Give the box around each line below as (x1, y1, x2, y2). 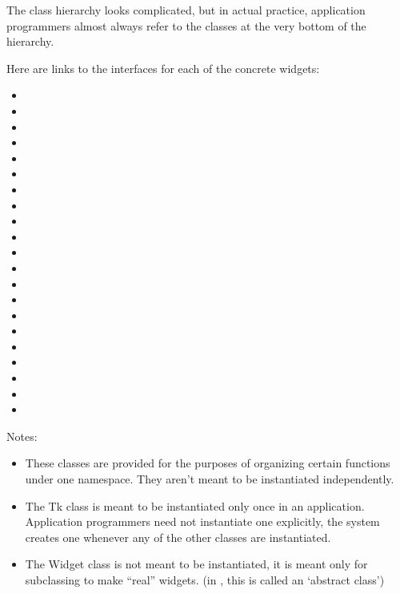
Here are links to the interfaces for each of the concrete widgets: (6, 59, 320, 76)
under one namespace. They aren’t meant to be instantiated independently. (25, 471, 394, 487)
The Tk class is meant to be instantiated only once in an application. (25, 497, 365, 514)
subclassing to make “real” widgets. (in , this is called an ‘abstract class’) (25, 572, 385, 588)
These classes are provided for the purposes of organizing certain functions (25, 455, 390, 471)
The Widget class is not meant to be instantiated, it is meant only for (25, 556, 368, 572)
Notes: (6, 427, 38, 444)
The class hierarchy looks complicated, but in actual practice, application (6, 2, 366, 18)
